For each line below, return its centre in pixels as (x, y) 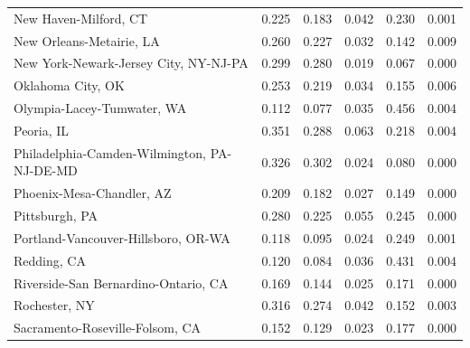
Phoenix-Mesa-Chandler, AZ (93, 193)
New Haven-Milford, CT (81, 18)
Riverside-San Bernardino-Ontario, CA (121, 282)
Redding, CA (50, 260)
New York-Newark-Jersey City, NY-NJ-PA (131, 63)
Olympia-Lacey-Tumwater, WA (100, 108)
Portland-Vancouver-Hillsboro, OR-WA (122, 237)
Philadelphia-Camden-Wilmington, (110, 152)
